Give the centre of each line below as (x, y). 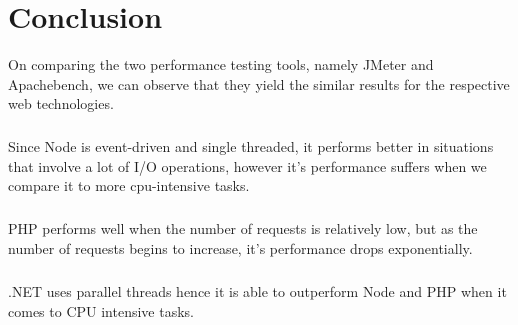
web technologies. (61, 103)
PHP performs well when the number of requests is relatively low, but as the (243, 228)
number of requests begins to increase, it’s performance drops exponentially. (240, 248)
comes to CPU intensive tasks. (101, 310)
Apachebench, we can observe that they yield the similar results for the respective (259, 83)
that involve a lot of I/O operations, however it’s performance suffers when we (247, 165)
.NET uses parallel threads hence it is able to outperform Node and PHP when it (257, 291)
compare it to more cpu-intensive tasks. (129, 185)
